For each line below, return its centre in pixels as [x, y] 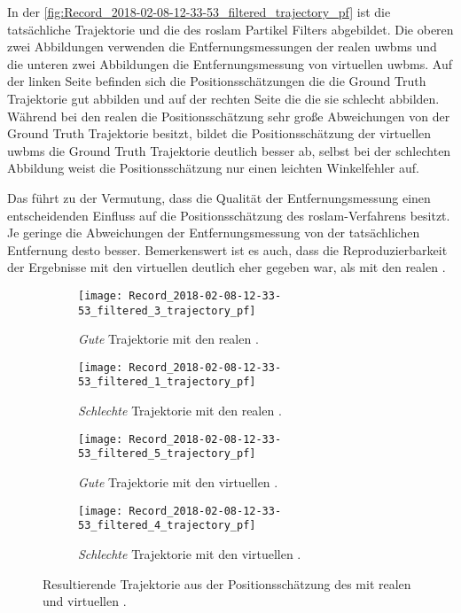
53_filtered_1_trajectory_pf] [167, 382]
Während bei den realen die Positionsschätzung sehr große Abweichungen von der [229, 116]
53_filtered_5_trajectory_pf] [167, 454]
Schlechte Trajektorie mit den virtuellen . [190, 553]
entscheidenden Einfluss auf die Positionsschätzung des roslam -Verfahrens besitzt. [229, 215]
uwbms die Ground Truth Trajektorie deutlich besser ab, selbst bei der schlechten [229, 150]
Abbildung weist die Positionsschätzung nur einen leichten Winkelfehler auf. [213, 168]
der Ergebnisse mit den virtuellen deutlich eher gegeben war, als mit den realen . [227, 267]
